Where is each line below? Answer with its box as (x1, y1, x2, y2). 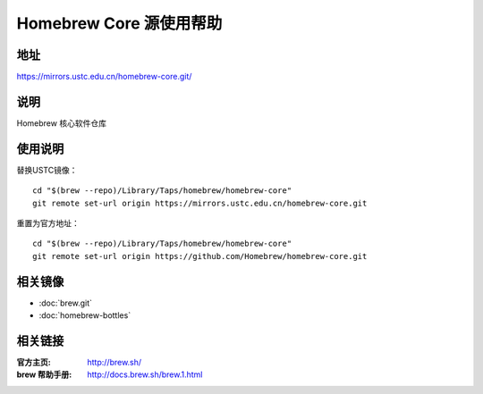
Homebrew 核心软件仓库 (16, 117, 107, 129)
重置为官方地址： (16, 218, 80, 229)
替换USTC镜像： (16, 164, 78, 175)
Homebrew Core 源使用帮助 (16, 13, 223, 33)
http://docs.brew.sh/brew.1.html (87, 369, 203, 380)
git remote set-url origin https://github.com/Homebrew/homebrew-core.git (32, 251, 368, 261)
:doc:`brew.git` (38, 298, 93, 308)
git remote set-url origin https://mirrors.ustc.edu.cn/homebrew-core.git (32, 197, 368, 208)
